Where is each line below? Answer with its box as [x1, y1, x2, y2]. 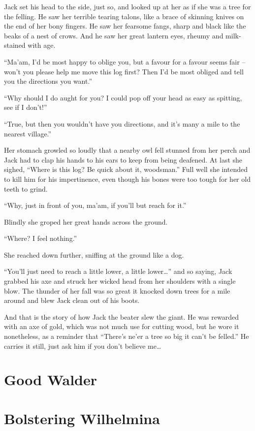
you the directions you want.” [4, 76, 93, 86]
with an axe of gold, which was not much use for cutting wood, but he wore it [4, 321, 239, 332]
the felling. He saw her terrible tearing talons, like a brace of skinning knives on [4, 11, 244, 21]
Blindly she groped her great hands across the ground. [4, 216, 168, 227]
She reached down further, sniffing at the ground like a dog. [4, 249, 184, 260]
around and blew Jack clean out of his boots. [4, 295, 140, 305]
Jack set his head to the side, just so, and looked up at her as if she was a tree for [4, 1, 251, 11]
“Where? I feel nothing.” [4, 233, 77, 243]
